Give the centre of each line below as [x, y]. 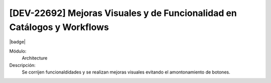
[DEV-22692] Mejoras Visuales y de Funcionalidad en [123, 13]
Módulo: [18, 51]
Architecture [35, 58]
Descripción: [23, 65]
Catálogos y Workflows [59, 27]
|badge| [18, 42]
